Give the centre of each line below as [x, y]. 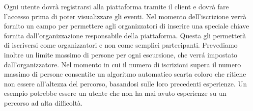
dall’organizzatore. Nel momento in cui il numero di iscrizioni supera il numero [123, 64]
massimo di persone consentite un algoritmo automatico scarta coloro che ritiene [125, 74]
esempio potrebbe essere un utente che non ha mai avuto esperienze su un [115, 93]
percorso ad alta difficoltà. [43, 102]
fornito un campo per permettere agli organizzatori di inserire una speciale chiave [126, 26]
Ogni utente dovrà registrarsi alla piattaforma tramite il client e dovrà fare [116, 6]
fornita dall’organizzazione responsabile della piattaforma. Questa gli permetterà [125, 35]
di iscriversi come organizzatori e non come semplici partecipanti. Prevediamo [121, 45]
